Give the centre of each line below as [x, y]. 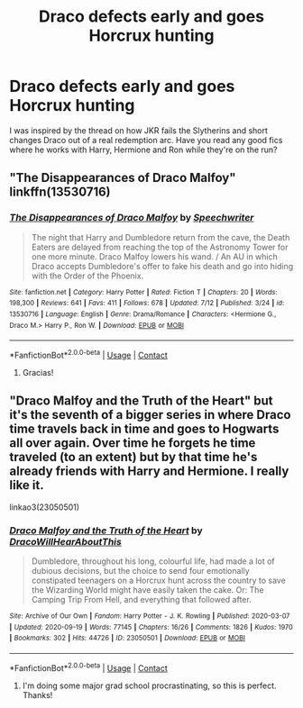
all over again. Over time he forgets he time [133, 443]
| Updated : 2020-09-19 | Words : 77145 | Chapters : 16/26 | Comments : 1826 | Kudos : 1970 [151, 627]
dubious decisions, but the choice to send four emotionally [140, 571]
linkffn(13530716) [60, 192]
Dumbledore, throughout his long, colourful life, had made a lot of [153, 561]
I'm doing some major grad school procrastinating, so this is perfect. [149, 685]
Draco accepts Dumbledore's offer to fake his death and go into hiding [162, 266]
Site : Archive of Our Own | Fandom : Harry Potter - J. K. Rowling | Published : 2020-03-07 [150, 616]
